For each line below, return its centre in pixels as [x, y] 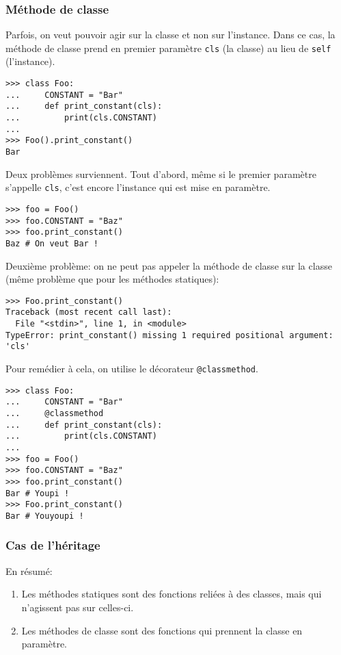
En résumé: [29, 570]
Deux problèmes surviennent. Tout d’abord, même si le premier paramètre [161, 174]
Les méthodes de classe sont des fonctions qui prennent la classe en [162, 630]
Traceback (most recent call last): [89, 312]
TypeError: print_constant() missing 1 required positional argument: [169, 335]
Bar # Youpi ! [38, 493]
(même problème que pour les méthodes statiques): [112, 279]
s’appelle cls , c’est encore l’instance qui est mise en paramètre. [138, 187]
